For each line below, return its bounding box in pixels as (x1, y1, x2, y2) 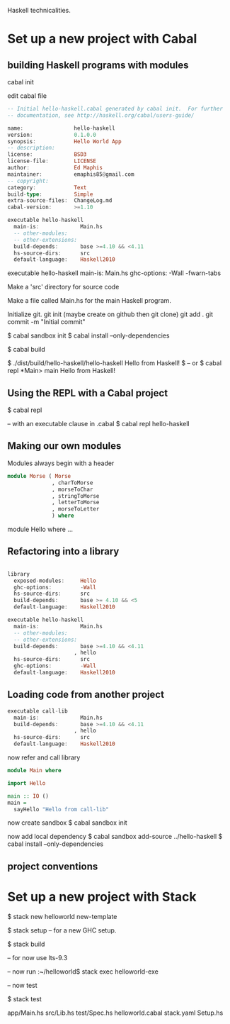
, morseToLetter (52, 506, 100, 513)
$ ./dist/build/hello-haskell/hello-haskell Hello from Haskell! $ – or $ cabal (7, 359, 222, 367)
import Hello (7, 779, 46, 786)
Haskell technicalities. (7, 6, 71, 14)
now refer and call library (7, 753, 81, 762)
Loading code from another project (7, 689, 165, 701)
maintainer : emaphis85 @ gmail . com (7, 170, 134, 178)
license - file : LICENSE (7, 157, 97, 165)
